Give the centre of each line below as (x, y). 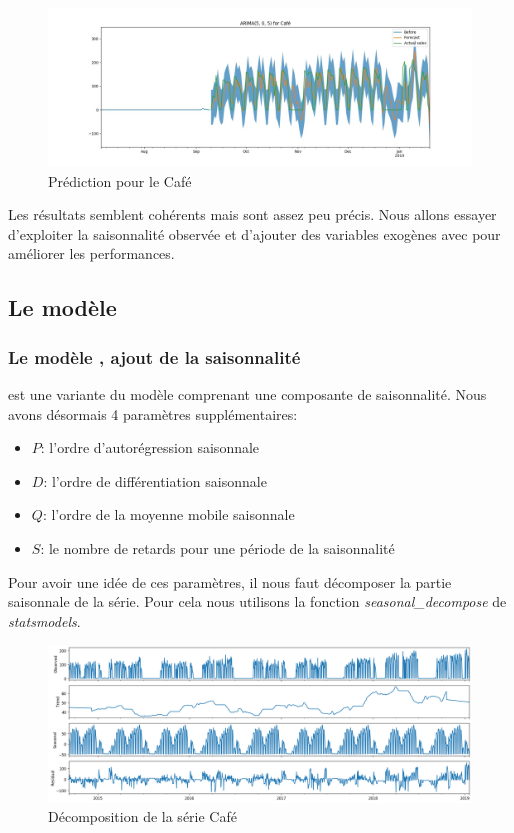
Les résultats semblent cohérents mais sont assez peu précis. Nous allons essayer (252, 214)
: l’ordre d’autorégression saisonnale (150, 447)
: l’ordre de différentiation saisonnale (155, 480)
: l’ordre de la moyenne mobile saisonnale (168, 514)
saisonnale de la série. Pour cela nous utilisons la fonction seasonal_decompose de (257, 601)
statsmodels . (44, 620)
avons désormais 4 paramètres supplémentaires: (153, 413)
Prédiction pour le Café (120, 180)
